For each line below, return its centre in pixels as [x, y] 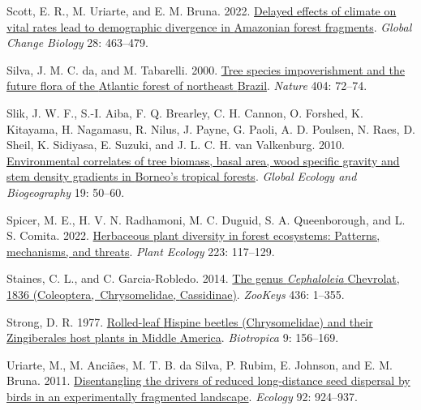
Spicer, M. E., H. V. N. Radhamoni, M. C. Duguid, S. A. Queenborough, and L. [206, 219]
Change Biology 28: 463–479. [77, 43]
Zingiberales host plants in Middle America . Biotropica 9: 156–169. [173, 337]
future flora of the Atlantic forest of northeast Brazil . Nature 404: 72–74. [187, 85]
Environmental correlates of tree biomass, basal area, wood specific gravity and [203, 160]
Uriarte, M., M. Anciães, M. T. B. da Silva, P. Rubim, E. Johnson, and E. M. [200, 364]
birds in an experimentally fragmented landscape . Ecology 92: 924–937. [182, 396]
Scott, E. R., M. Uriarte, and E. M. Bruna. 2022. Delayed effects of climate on [202, 11]
